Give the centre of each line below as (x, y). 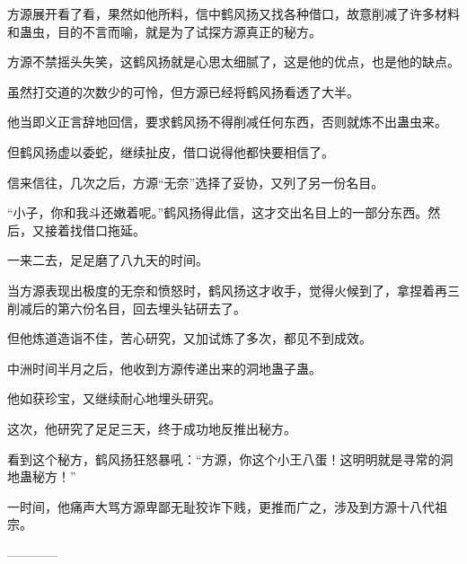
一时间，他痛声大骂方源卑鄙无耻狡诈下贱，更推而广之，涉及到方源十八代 (221, 506)
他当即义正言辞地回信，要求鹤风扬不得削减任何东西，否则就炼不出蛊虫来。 (227, 122)
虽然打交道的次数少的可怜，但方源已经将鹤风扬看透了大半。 (183, 91)
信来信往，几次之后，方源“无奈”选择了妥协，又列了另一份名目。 (196, 182)
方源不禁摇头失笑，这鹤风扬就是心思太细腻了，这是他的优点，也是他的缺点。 (233, 62)
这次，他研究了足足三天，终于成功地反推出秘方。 (152, 428)
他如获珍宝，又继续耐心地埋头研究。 (114, 398)
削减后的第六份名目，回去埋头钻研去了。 (127, 308)
